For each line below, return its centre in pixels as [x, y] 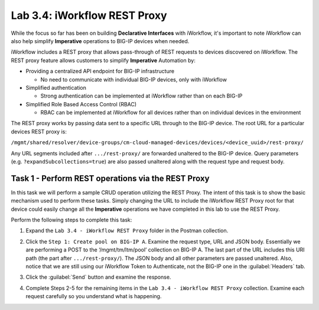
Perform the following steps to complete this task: [71, 220]
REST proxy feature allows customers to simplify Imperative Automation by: [103, 60]
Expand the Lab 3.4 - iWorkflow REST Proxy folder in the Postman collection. [127, 231]
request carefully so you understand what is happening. [94, 296]
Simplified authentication [56, 87]
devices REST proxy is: [39, 131]
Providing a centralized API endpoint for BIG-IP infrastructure [100, 71]
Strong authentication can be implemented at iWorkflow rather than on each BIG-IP [141, 96]
